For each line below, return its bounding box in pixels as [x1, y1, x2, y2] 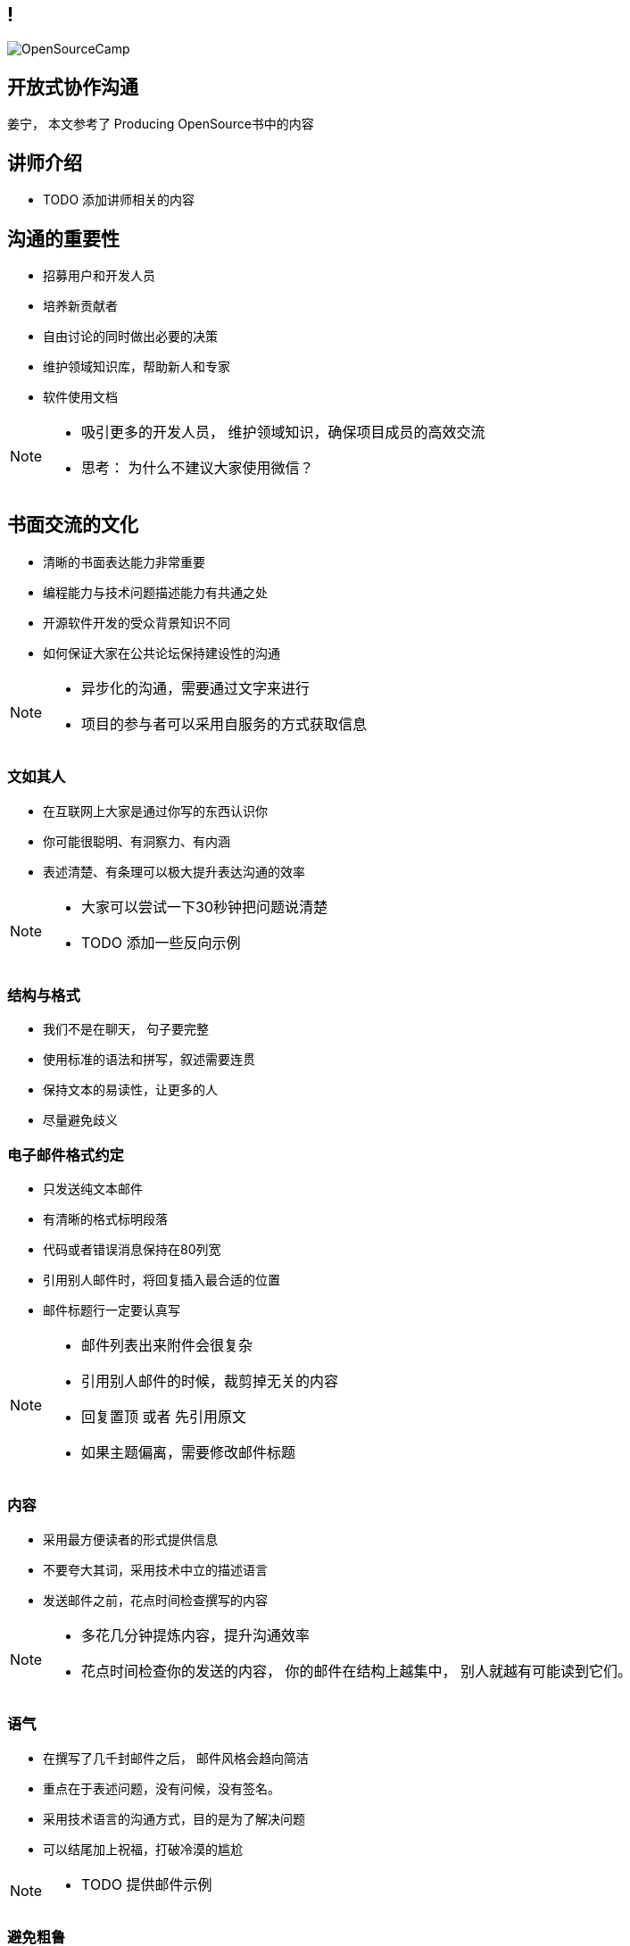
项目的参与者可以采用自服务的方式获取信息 [81, 714, 368, 733]
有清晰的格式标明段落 [43, 1211, 168, 1227]
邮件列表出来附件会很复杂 [81, 1336, 253, 1355]
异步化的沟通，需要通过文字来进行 [81, 678, 311, 697]
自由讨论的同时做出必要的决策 [43, 328, 218, 344]
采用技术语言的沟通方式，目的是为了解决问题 [43, 1810, 305, 1826]
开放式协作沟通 [7, 75, 138, 98]
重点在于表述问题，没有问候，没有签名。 [43, 1780, 280, 1796]
